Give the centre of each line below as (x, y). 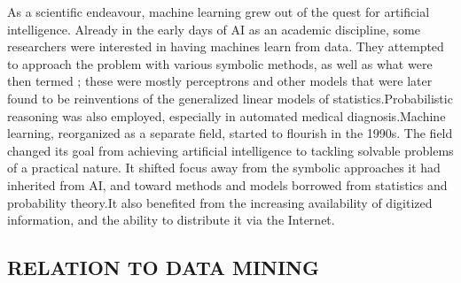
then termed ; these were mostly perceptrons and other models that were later (220, 81)
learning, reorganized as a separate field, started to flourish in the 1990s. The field (230, 133)
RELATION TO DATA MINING (163, 268)
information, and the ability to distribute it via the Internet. (171, 220)
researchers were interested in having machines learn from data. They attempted (226, 46)
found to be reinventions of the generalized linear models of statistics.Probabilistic (230, 98)
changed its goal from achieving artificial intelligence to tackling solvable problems (230, 150)
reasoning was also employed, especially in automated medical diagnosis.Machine (227, 115)
